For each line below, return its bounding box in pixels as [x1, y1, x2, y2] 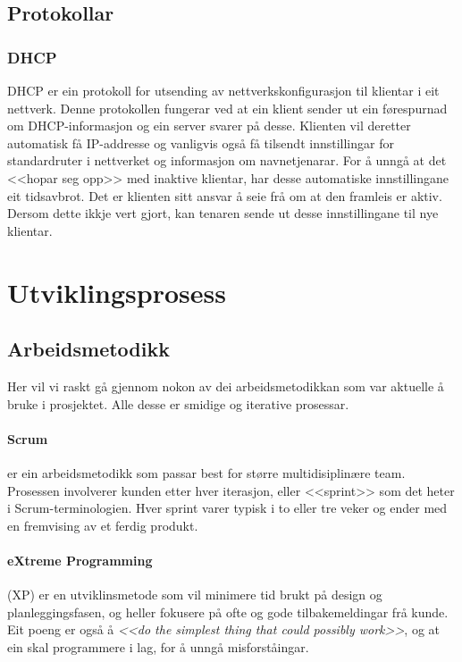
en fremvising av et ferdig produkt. [7, 515, 198, 534]
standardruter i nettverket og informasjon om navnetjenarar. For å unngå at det [7, 151, 447, 170]
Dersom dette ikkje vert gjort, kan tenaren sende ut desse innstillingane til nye [7, 204, 439, 222]
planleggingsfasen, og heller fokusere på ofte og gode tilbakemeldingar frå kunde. [7, 602, 449, 621]
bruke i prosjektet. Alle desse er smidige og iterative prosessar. [7, 394, 349, 413]
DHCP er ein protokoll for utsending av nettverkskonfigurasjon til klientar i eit [7, 81, 440, 99]
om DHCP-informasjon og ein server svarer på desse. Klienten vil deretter [7, 116, 411, 135]
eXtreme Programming [7, 550, 153, 569]
